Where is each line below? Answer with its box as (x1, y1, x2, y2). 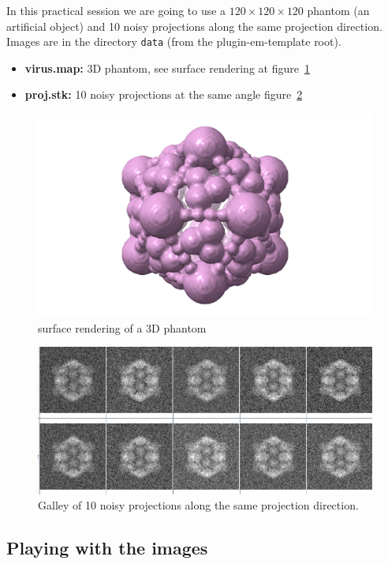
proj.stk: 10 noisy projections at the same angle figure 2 (24, 86, 303, 103)
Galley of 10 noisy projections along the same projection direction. (38, 497, 359, 513)
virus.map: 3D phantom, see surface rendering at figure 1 (24, 59, 310, 76)
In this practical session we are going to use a (6, 2, 226, 18)
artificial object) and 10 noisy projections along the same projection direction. (6, 17, 382, 34)
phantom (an (307, 2, 370, 18)
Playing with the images (6, 536, 208, 560)
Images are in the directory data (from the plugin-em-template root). (6, 33, 341, 50)
